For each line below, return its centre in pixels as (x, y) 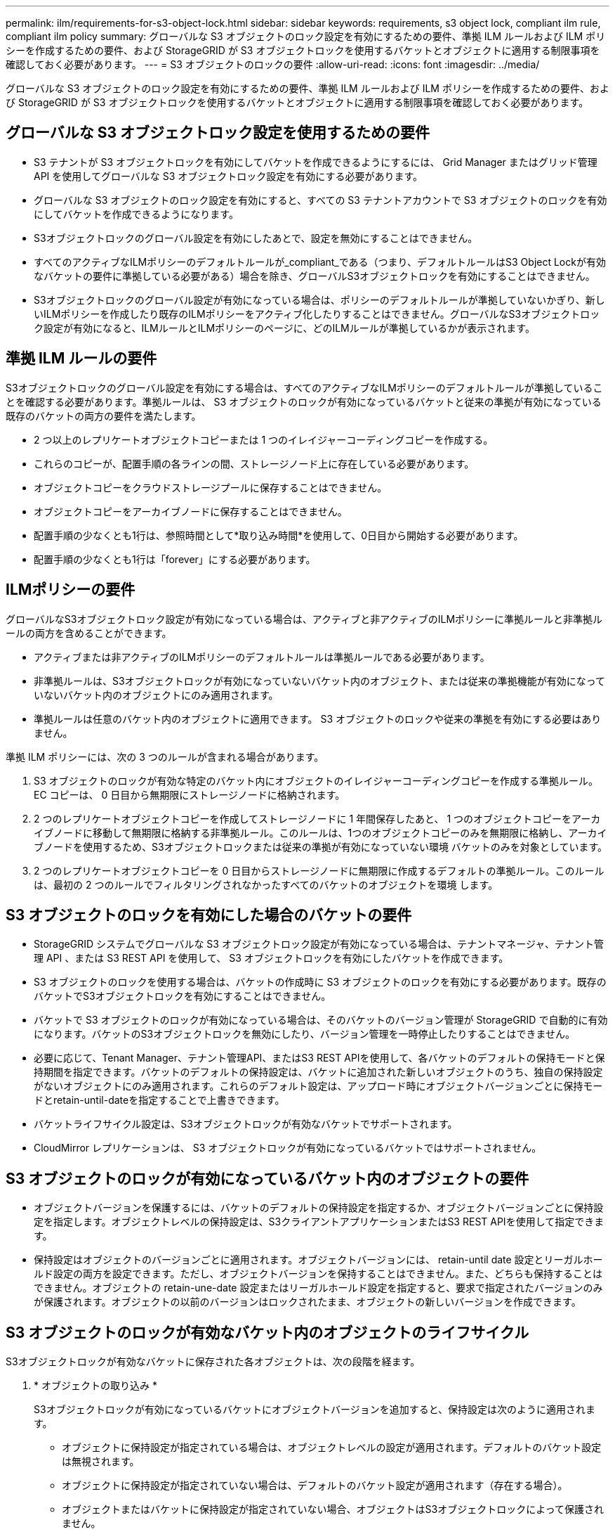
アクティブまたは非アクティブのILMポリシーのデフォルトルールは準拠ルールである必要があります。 (262, 657)
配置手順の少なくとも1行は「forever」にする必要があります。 (175, 559)
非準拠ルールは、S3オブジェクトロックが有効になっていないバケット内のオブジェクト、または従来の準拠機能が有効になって (319, 681)
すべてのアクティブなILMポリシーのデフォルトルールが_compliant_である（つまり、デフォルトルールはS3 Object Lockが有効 (320, 262)
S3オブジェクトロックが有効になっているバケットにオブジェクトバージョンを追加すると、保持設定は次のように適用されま (315, 1410)
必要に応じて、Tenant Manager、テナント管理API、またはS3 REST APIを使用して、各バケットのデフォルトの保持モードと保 (319, 1058)
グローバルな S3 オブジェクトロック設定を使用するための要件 (218, 133)
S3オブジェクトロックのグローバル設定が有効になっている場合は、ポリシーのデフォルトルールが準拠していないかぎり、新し (319, 299)
